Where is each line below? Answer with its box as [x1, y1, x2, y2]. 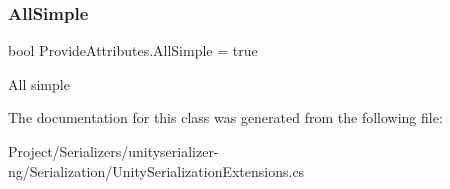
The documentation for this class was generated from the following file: [8, 107, 443, 128]
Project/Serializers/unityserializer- [8, 141, 219, 161]
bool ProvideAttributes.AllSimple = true [8, 40, 258, 61]
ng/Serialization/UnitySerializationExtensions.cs [8, 160, 305, 181]
